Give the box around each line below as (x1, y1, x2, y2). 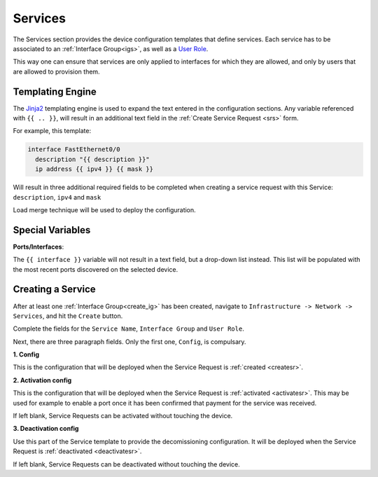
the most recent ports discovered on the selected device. (13, 265, 178, 273)
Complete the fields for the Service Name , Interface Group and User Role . (13, 324, 244, 333)
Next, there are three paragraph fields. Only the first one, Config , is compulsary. (13, 337, 246, 346)
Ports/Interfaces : (13, 242, 64, 251)
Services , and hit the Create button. (13, 312, 123, 320)
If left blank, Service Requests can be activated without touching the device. (13, 412, 233, 420)
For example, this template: (13, 127, 91, 135)
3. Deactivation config (13, 424, 79, 433)
